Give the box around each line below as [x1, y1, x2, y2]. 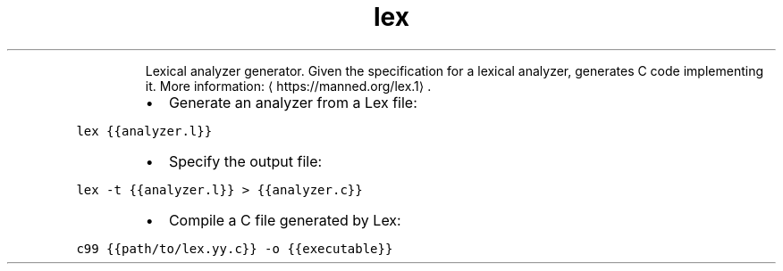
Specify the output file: [168, 152, 323, 170]
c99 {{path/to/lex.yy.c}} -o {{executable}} [76, 241, 393, 256]
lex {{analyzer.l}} [76, 123, 213, 138]
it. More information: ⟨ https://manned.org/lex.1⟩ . [145, 78, 432, 94]
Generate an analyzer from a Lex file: [168, 93, 417, 111]
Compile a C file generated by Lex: [168, 210, 401, 229]
